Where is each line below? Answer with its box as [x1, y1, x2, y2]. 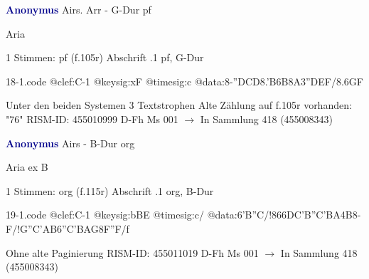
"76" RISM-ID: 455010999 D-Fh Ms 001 [6, 111, 178, 126]
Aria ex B [6, 159, 48, 174]
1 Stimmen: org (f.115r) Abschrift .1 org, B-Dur [6, 183, 214, 198]
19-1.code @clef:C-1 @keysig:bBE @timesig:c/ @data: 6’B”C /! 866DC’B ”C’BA [6, 207, 341, 222]
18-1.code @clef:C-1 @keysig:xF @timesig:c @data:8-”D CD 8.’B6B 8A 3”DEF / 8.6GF [6, 73, 363, 88]
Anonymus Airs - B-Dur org [6, 135, 135, 150]
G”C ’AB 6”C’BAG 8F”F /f [20, 221, 129, 236]
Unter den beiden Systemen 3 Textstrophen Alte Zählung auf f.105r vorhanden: [6, 98, 352, 112]
